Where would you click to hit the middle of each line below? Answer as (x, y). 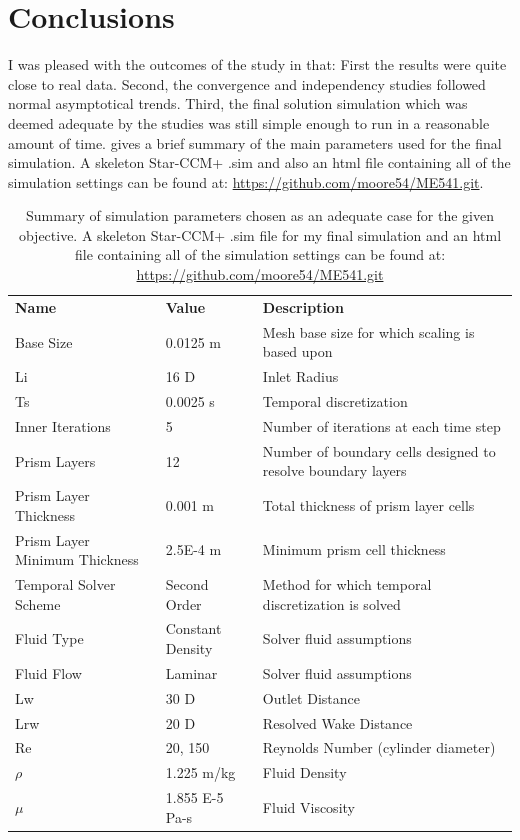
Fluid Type (49, 638)
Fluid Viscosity (308, 806)
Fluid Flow (48, 672)
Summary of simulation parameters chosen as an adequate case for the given (260, 215)
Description (303, 306)
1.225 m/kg (200, 772)
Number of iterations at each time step (381, 425)
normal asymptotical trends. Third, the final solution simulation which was (238, 103)
